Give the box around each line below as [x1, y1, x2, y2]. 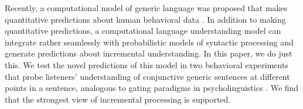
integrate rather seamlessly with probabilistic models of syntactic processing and [5, 36, 294, 48]
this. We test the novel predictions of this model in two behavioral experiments [5, 58, 288, 71]
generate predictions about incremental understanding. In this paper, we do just [5, 47, 292, 59]
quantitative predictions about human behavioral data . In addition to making [5, 13, 286, 25]
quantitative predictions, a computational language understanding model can [5, 24, 281, 37]
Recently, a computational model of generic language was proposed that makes [5, 2, 288, 13]
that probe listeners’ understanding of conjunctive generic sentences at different [5, 70, 290, 82]
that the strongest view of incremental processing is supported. [5, 93, 231, 105]
